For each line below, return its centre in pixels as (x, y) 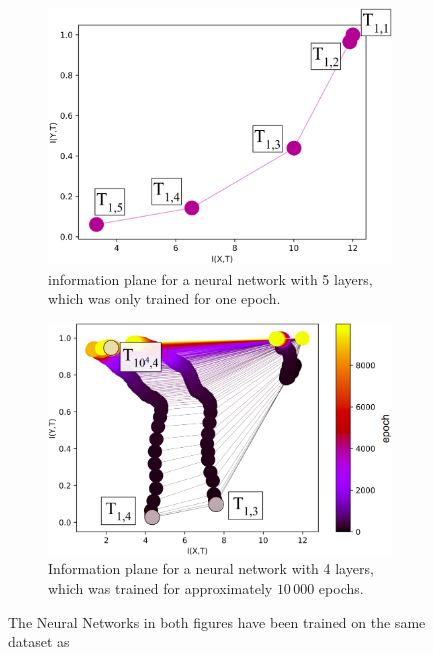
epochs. (341, 588)
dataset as (39, 641)
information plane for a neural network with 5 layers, (210, 278)
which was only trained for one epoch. (164, 298)
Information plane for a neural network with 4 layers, (211, 568)
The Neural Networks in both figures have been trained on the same (217, 621)
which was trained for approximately (160, 588)
